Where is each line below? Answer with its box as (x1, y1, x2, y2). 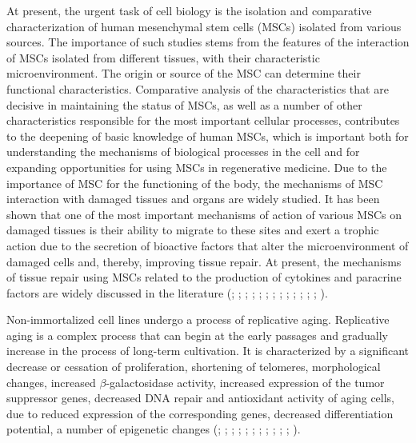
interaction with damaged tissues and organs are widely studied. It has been (6, 190, 380, 207)
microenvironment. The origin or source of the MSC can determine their (6, 65, 361, 82)
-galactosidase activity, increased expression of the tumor (106, 373, 385, 390)
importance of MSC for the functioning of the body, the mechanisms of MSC (6, 174, 383, 191)
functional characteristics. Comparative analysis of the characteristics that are (6, 80, 389, 97)
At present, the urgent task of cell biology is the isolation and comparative (6, 2, 372, 18)
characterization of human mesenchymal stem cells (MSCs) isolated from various (6, 18, 402, 34)
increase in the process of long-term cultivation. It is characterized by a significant (6, 342, 409, 359)
